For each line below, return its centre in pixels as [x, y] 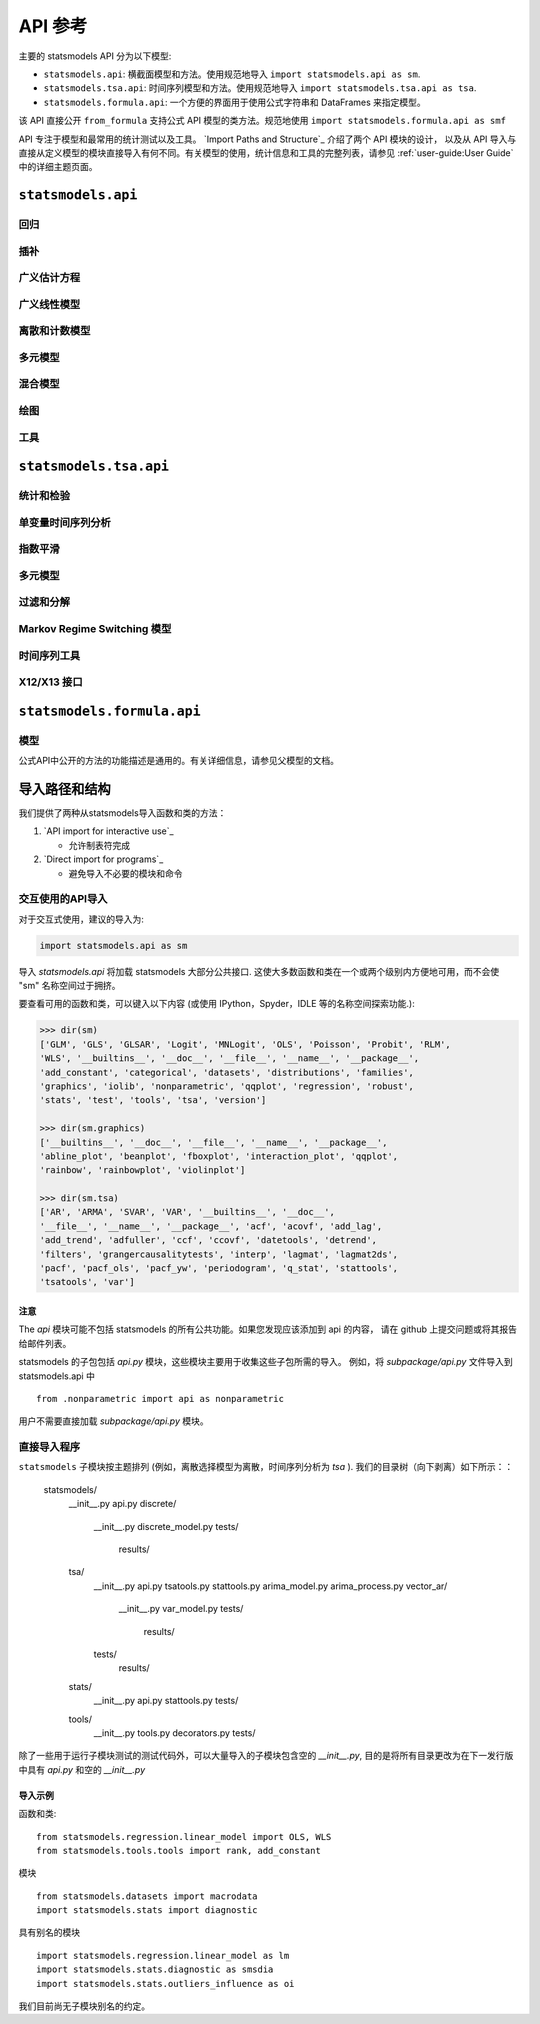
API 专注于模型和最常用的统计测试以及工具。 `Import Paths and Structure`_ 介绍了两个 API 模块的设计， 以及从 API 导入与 [267, 139]
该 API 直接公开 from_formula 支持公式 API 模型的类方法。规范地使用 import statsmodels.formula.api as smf [262, 121]
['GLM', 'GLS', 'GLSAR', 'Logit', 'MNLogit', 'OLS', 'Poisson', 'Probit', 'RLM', [245, 1044]
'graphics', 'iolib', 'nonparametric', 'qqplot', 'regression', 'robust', [227, 1086]
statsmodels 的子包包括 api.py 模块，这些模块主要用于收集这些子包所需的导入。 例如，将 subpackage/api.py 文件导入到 [266, 1362]
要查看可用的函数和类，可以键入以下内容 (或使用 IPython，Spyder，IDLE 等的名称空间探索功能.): [216, 1004]
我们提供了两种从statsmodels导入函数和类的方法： [122, 812]
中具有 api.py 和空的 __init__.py [81, 1769]
